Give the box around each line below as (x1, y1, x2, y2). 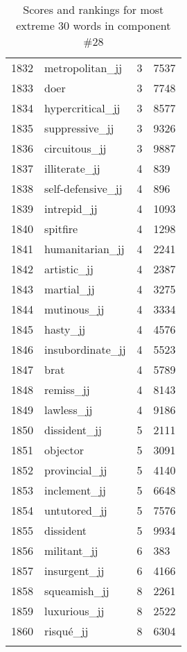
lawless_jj (44, 402, 93, 418)
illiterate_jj (44, 160, 100, 176)
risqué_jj (44, 623, 89, 639)
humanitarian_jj (44, 241, 125, 257)
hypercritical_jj (44, 100, 121, 116)
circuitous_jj (44, 140, 107, 156)
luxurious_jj (44, 603, 105, 619)
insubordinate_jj (44, 341, 126, 357)
